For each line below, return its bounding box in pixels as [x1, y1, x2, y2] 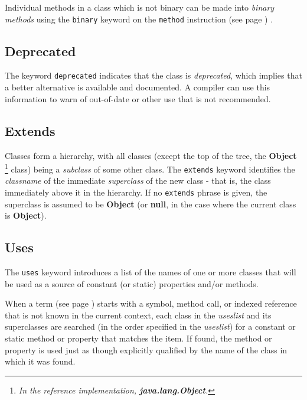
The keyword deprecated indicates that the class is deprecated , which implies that [5, 69, 302, 82]
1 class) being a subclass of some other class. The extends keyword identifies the [5, 161, 295, 175]
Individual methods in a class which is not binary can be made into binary [5, 1, 275, 13]
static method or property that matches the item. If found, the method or [5, 332, 272, 344]
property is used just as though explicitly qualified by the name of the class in [5, 343, 288, 356]
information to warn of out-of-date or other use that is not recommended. [5, 92, 271, 105]
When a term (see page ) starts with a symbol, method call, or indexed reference [5, 297, 297, 310]
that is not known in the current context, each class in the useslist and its [5, 308, 272, 321]
